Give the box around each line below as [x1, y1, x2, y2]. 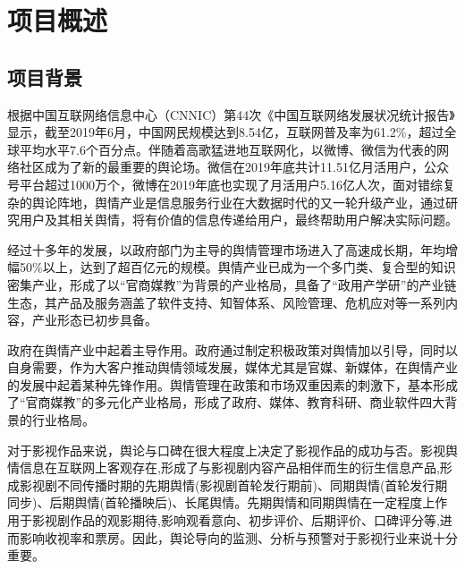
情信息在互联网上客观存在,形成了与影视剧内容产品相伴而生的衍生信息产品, [7, 458, 440, 477]
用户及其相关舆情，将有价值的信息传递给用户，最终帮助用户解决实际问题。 [19, 210, 458, 229]
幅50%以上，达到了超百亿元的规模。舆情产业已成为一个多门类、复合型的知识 [7, 258, 456, 276]
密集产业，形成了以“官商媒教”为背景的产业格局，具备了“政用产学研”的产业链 [7, 275, 457, 293]
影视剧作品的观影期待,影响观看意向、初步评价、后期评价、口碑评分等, [31, 511, 440, 530]
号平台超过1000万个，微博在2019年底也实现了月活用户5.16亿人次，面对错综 [7, 174, 443, 193]
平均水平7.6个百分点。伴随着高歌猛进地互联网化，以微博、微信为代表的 [19, 140, 436, 158]
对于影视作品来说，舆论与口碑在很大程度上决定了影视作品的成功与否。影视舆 [7, 440, 458, 459]
